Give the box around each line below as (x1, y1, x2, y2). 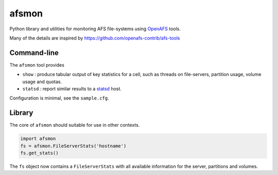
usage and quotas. (22, 79, 62, 85)
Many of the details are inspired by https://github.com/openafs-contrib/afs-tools (9, 35, 180, 41)
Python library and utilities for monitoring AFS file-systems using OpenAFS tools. (9, 26, 181, 32)
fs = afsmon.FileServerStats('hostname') (20, 143, 127, 149)
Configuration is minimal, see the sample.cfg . (9, 95, 109, 101)
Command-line (9, 48, 59, 57)
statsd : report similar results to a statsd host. (22, 86, 122, 92)
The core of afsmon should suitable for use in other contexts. (9, 122, 140, 128)
